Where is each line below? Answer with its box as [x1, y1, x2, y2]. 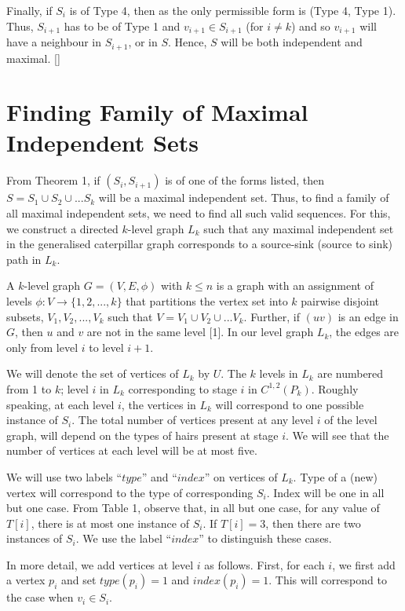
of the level [324, 412, 378, 428]
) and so [291, 17, 330, 34]
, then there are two [265, 514, 361, 531]
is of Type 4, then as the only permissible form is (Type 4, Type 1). [69, 2, 396, 18]
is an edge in [337, 308, 399, 324]
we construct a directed [6, 220, 119, 236]
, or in [128, 34, 158, 50]
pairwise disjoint [301, 292, 380, 309]
